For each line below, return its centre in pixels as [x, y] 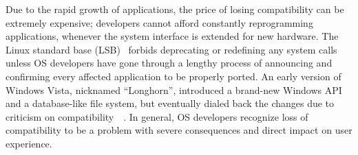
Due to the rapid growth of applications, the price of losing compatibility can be [175, 9]
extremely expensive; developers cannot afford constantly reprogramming [159, 22]
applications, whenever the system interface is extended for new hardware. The [172, 36]
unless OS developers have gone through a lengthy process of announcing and [169, 63]
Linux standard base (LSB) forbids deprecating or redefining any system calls [171, 49]
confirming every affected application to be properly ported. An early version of [173, 76]
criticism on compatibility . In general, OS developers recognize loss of [157, 116]
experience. [29, 143]
